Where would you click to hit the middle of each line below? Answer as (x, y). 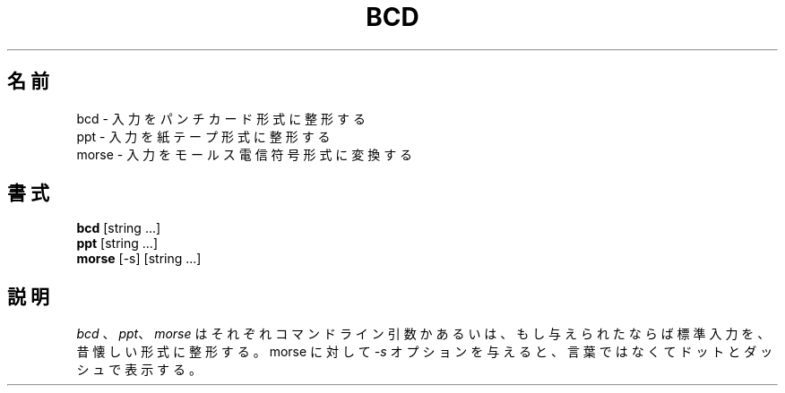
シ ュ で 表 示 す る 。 (139, 370)
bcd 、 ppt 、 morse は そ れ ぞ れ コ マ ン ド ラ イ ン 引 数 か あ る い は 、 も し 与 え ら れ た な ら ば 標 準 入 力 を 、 (423, 334)
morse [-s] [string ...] (139, 259)
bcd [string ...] (119, 228)
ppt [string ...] (117, 243)
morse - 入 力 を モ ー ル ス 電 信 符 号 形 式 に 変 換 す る (245, 154)
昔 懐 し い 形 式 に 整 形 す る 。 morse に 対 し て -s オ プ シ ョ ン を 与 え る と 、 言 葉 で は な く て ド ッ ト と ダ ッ (425, 352)
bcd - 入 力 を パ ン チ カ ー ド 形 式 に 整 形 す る (221, 118)
